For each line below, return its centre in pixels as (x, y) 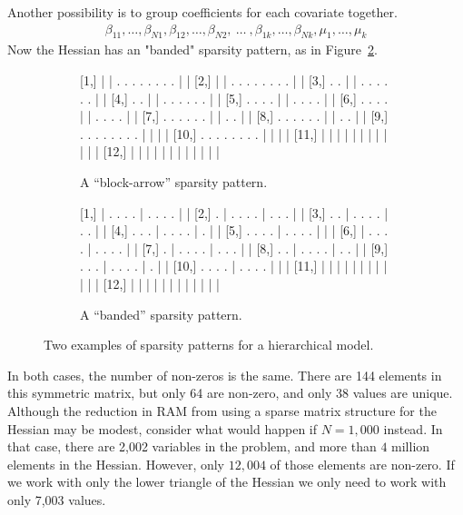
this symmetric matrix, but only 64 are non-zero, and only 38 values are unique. (230, 393)
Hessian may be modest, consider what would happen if (163, 428)
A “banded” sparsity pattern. (161, 314)
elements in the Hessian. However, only (116, 464)
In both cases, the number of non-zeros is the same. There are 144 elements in (225, 375)
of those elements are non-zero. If (362, 464)
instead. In (413, 428)
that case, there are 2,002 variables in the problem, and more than (192, 446)
